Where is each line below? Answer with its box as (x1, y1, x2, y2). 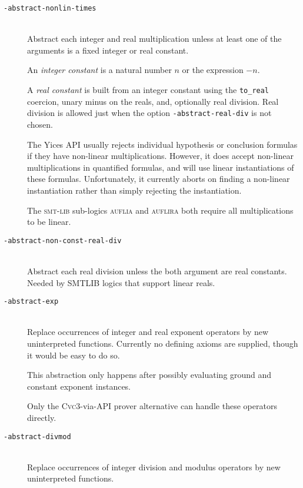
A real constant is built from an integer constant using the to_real (27, 84, 269, 96)
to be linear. (27, 215, 71, 228)
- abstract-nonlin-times (4, 4, 96, 12)
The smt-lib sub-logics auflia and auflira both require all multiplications (27, 204, 294, 216)
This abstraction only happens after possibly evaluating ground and (27, 369, 272, 381)
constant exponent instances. (27, 380, 131, 392)
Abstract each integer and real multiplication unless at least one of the (27, 32, 282, 45)
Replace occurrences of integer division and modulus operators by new (27, 460, 281, 473)
